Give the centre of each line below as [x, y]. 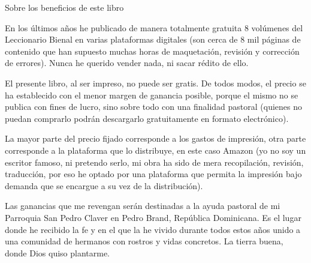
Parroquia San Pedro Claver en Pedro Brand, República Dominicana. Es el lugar [153, 217]
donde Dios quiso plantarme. [58, 252]
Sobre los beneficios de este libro [64, 7]
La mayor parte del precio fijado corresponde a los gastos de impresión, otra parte [155, 138]
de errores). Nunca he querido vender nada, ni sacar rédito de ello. [127, 63]
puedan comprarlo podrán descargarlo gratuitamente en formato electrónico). [147, 118]
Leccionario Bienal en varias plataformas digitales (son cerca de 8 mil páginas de [153, 39]
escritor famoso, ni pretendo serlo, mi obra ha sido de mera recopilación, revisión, [154, 162]
